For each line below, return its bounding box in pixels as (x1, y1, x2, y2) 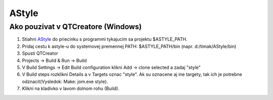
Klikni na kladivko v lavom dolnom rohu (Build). (22, 85, 120, 91)
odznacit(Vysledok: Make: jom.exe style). (22, 78, 108, 84)
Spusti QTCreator (22, 50, 58, 56)
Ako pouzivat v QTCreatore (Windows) (9, 22, 142, 31)
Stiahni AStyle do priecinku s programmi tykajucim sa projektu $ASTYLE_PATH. (22, 36, 188, 42)
